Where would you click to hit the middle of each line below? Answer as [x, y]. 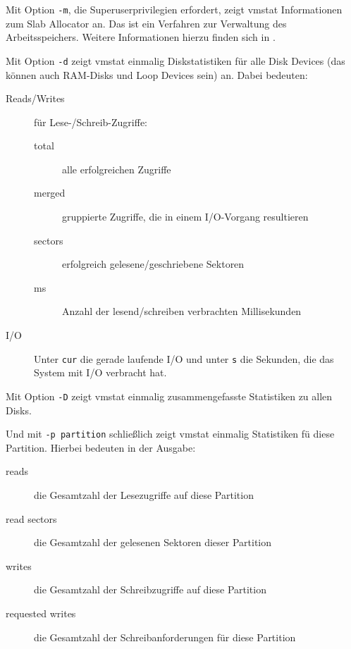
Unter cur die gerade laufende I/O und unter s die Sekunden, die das [184, 358]
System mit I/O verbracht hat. [100, 372]
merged [50, 193]
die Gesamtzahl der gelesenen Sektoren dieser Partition [153, 542]
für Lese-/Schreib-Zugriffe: [91, 122]
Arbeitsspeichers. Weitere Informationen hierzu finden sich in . [141, 37]
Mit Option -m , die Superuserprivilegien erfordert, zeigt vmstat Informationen [174, 9]
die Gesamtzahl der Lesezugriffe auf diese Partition [144, 494]
